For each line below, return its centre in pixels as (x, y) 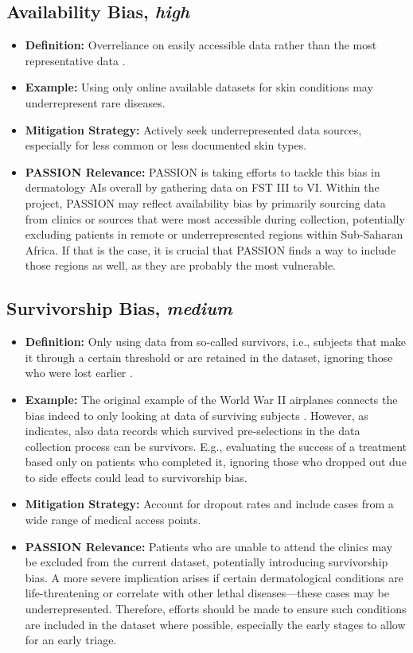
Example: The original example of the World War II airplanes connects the (211, 399)
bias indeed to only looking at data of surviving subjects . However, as (197, 415)
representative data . (75, 60)
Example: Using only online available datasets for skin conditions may (199, 87)
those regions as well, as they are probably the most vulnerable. (180, 265)
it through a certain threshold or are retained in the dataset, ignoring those (209, 357)
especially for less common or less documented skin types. (166, 145)
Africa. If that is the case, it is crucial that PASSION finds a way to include (210, 249)
